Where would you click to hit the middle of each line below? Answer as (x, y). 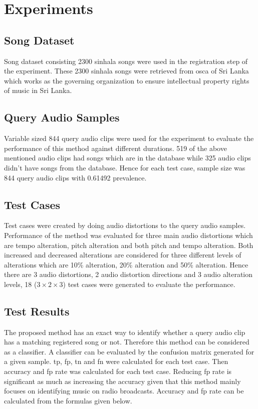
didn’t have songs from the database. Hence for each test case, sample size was (125, 167)
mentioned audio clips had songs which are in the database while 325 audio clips (127, 158)
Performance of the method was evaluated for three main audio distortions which (128, 235)
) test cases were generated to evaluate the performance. (149, 284)
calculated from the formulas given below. (68, 400)
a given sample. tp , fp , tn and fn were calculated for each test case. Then (116, 361)
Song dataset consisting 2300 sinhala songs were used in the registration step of (126, 61)
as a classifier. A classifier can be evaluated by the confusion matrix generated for (129, 351)
